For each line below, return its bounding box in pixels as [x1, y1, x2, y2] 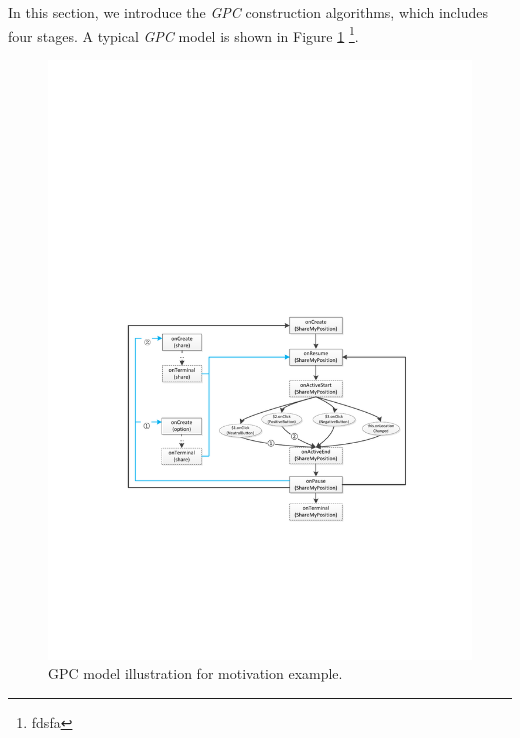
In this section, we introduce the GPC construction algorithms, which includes [8, 2, 489, 22]
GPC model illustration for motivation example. [48, 663, 343, 684]
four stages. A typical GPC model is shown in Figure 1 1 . [8, 22, 359, 46]
